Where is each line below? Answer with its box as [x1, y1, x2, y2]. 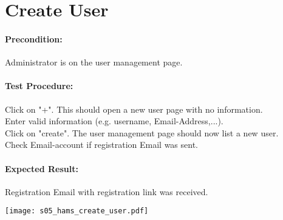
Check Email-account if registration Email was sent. [5, 138, 199, 151]
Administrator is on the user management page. [5, 56, 183, 68]
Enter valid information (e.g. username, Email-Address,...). [5, 115, 223, 127]
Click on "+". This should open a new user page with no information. [5, 102, 263, 115]
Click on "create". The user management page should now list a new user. [5, 126, 279, 139]
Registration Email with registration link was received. [5, 185, 208, 198]
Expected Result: [5, 162, 78, 175]
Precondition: [5, 32, 63, 45]
